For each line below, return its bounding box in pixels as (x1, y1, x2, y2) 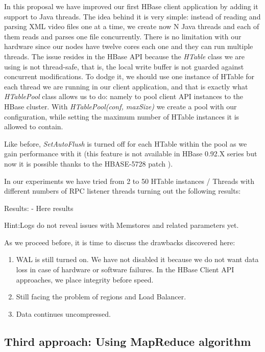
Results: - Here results (4, 202, 74, 213)
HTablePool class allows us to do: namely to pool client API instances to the (4, 91, 244, 102)
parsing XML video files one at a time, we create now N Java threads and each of (4, 21, 259, 32)
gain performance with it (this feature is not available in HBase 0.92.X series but (4, 148, 257, 159)
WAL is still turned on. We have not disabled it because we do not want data (16, 254, 259, 265)
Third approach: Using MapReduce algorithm (4, 333, 251, 349)
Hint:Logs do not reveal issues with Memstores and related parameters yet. (4, 220, 239, 230)
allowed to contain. (4, 121, 63, 132)
